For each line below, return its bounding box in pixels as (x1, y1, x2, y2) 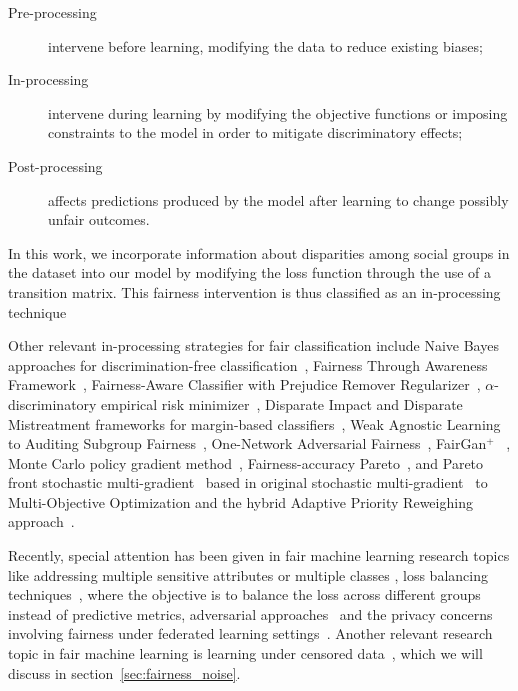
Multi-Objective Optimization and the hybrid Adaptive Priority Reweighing (8, 491, 473, 512)
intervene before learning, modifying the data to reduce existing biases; (48, 35, 483, 56)
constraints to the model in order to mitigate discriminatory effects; (48, 122, 463, 143)
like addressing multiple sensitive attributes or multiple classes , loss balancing (8, 564, 488, 585)
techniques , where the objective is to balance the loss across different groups (8, 584, 481, 605)
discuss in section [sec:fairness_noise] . (8, 662, 241, 683)
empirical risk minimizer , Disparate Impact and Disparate (101, 393, 463, 414)
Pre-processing (8, 2, 97, 22)
